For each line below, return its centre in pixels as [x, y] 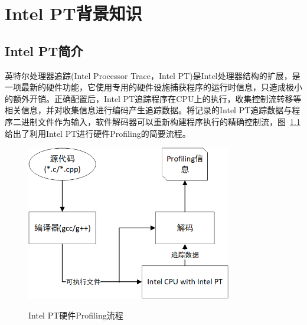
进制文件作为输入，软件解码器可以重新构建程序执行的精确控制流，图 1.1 [161, 121]
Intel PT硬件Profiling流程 [76, 315]
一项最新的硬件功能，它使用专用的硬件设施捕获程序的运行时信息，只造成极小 [153, 87]
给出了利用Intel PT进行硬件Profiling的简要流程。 [98, 133]
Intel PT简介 [44, 50]
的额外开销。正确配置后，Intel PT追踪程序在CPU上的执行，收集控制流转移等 [153, 98]
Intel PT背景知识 [74, 13]
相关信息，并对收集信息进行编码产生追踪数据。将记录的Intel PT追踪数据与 [148, 110]
